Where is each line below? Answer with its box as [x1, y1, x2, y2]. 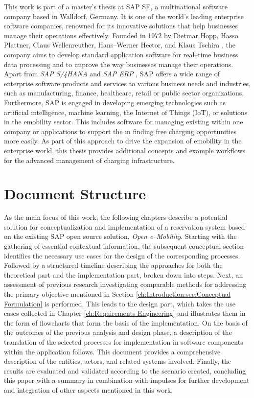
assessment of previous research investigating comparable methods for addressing [4, 279, 247, 289]
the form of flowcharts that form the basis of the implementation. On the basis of [4, 317, 248, 328]
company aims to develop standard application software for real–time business [4, 49, 238, 59]
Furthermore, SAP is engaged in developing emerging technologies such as [4, 97, 226, 107]
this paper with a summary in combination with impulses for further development [4, 375, 250, 385]
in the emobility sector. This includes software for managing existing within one [4, 117, 243, 127]
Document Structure [4, 184, 146, 204]
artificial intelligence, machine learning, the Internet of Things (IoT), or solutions [4, 107, 248, 117]
